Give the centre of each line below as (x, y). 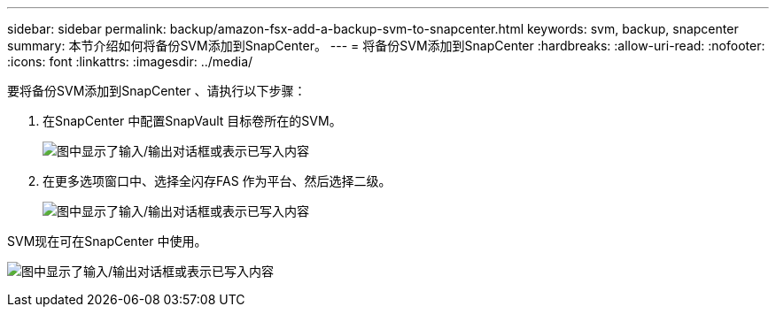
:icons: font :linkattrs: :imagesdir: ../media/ (130, 61)
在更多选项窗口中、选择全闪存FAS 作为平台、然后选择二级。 (217, 181)
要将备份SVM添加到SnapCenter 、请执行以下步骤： (157, 91)
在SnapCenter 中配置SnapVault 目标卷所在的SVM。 (192, 121)
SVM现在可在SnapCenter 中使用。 (107, 241)
